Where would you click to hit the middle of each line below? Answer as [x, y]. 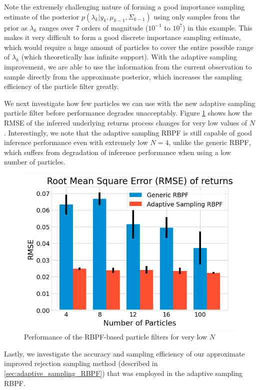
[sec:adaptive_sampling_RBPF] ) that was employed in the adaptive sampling [123, 373]
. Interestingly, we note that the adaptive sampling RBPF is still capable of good [128, 132]
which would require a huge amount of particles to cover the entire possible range [129, 47]
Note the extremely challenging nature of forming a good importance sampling [124, 6]
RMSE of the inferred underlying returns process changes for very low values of [126, 122]
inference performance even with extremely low [76, 142]
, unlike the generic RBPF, [210, 142]
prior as [16, 27]
